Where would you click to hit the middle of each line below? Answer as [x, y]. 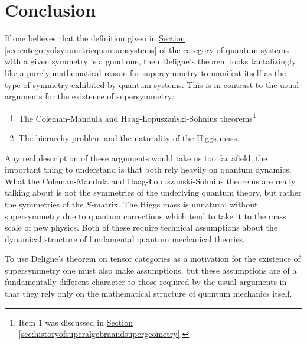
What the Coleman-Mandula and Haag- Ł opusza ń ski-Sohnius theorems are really [150, 181]
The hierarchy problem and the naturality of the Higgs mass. [129, 137]
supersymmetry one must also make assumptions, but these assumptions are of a [151, 270]
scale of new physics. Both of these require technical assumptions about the [141, 227]
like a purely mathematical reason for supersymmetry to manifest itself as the [146, 72]
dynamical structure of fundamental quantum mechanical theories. [125, 238]
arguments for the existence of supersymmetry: [90, 96]
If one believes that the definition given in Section [95, 38]
